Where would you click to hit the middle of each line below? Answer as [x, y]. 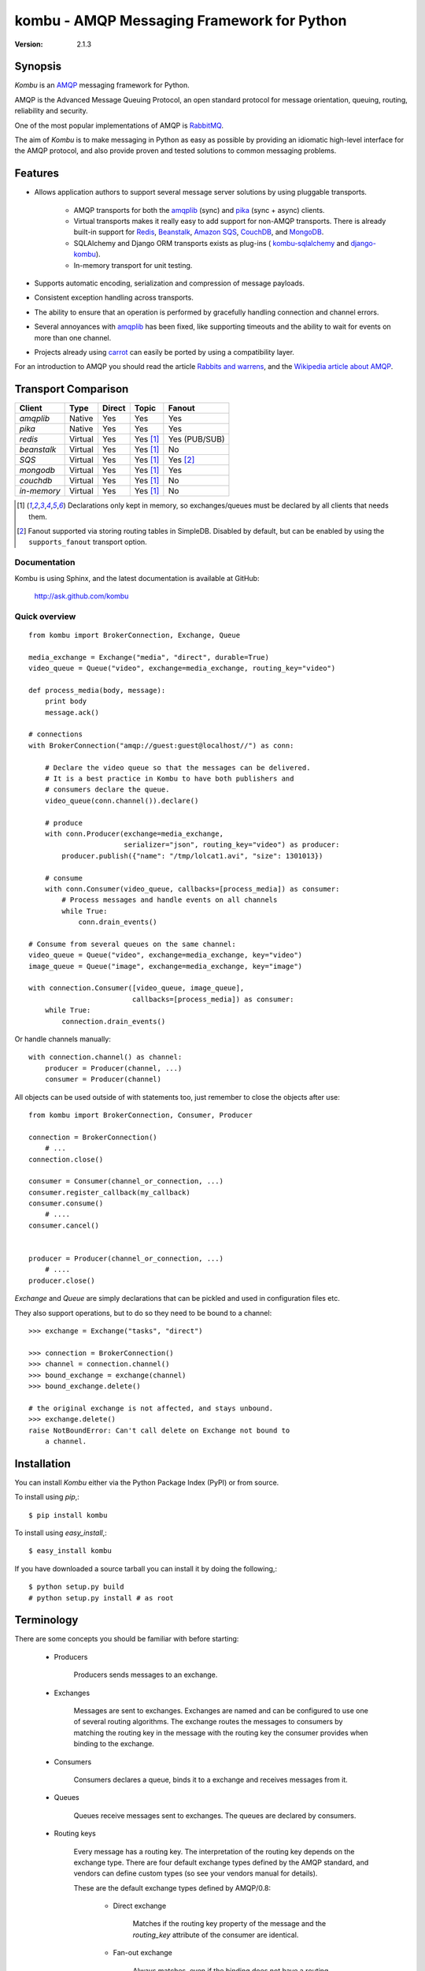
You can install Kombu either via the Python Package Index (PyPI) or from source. [147, 1482]
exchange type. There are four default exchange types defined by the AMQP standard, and [221, 1862]
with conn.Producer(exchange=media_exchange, [134, 833]
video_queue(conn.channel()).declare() [122, 801]
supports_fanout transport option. [88, 542]
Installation [42, 1464]
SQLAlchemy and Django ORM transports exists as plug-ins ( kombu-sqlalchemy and [211, 243]
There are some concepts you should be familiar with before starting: [127, 1639]
